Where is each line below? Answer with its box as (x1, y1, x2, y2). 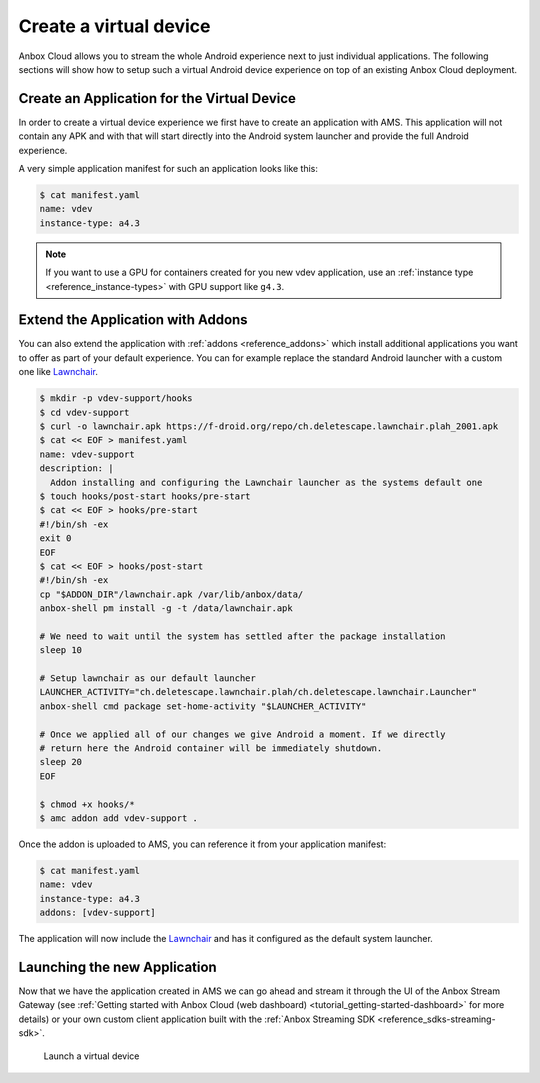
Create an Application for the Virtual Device (18, 90, 297, 107)
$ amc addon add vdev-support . (39, 812, 199, 824)
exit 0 (39, 533, 72, 544)
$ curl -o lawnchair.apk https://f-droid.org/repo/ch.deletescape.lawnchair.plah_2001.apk (39, 421, 499, 432)
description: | (39, 463, 114, 474)
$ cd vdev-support (39, 406, 130, 418)
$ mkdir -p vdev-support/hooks (39, 393, 194, 404)
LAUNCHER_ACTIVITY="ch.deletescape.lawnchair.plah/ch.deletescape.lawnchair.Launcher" (39, 686, 478, 698)
